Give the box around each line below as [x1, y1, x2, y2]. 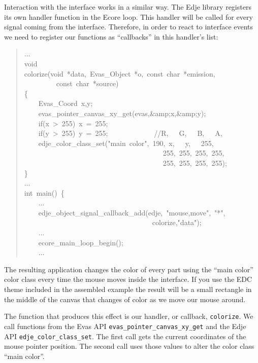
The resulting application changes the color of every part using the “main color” [4, 264, 253, 274]
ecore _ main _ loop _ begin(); [38, 237, 123, 247]
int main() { [24, 187, 64, 198]
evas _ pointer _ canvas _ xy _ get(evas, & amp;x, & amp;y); [38, 107, 206, 118]
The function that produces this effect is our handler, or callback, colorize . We [4, 311, 253, 321]
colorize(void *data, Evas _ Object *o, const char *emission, [24, 68, 215, 79]
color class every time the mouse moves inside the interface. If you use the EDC [4, 274, 252, 284]
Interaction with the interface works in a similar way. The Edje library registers [4, 2, 251, 12]
